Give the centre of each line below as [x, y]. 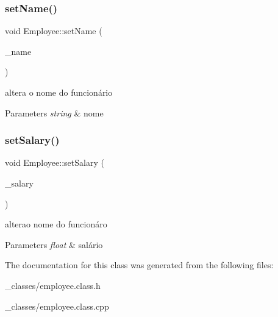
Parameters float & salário [54, 244]
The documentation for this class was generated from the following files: [139, 265]
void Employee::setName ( [54, 31]
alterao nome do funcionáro [56, 224]
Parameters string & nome [54, 112]
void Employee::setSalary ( [55, 162]
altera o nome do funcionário [59, 92]
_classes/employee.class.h [53, 285]
